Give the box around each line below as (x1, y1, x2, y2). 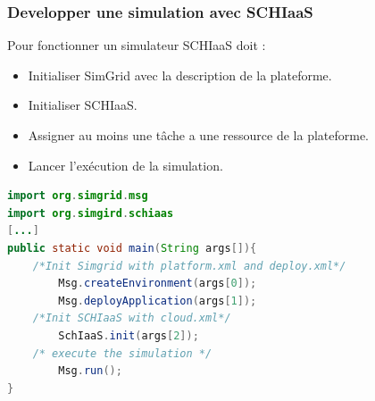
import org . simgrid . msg (7, 189, 148, 203)
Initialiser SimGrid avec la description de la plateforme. (28, 65, 332, 84)
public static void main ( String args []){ (7, 241, 257, 255)
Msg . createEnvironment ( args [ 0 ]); (58, 277, 257, 290)
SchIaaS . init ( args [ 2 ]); (58, 329, 199, 342)
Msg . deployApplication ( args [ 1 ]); (58, 294, 257, 307)
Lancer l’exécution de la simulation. (28, 155, 223, 174)
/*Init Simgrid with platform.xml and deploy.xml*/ (32, 259, 346, 272)
